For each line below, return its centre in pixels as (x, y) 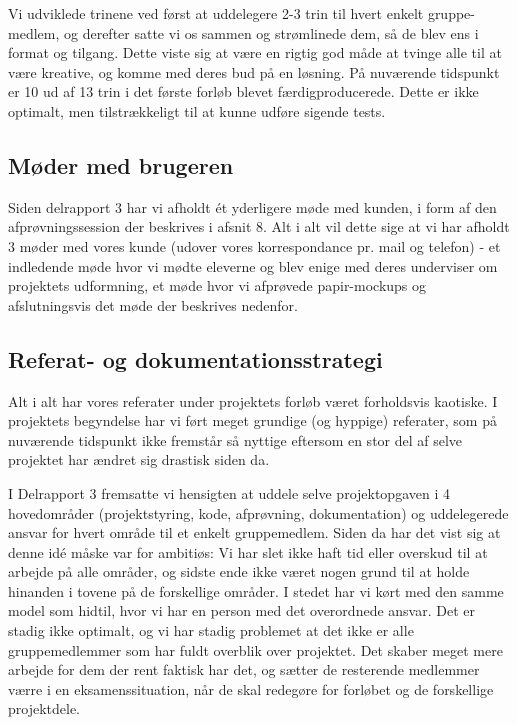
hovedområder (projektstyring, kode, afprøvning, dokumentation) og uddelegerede (258, 512)
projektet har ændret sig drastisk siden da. (139, 459)
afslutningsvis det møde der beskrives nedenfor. (153, 304)
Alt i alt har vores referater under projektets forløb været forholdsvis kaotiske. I (253, 400)
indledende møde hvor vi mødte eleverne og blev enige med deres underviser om (253, 265)
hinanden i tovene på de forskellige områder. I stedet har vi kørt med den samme (256, 590)
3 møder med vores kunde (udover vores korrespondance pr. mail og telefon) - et (254, 245)
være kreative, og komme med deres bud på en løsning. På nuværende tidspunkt (254, 71)
